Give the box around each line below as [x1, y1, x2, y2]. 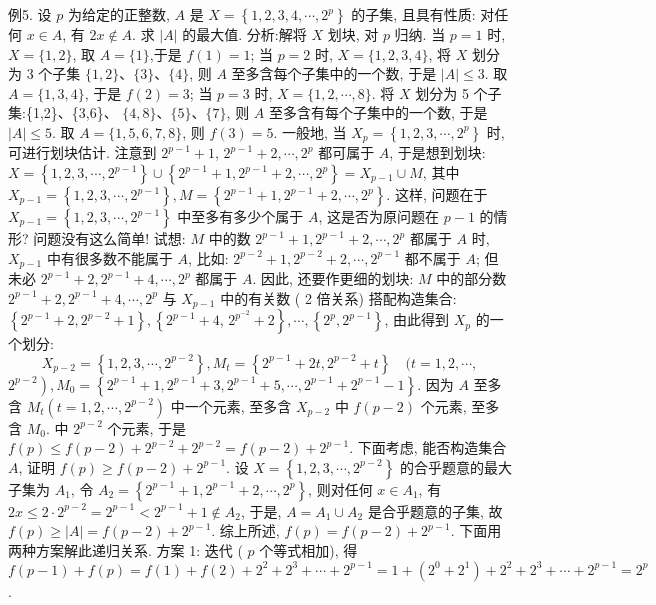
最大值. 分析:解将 [196, 24, 307, 44]
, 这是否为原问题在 [318, 206, 440, 227]
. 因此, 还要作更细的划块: [252, 268, 414, 289]
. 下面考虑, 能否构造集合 [349, 437, 507, 458]
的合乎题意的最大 [399, 456, 512, 477]
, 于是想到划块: [389, 142, 486, 163]
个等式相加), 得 [259, 540, 358, 561]
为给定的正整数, [67, 4, 170, 24]
